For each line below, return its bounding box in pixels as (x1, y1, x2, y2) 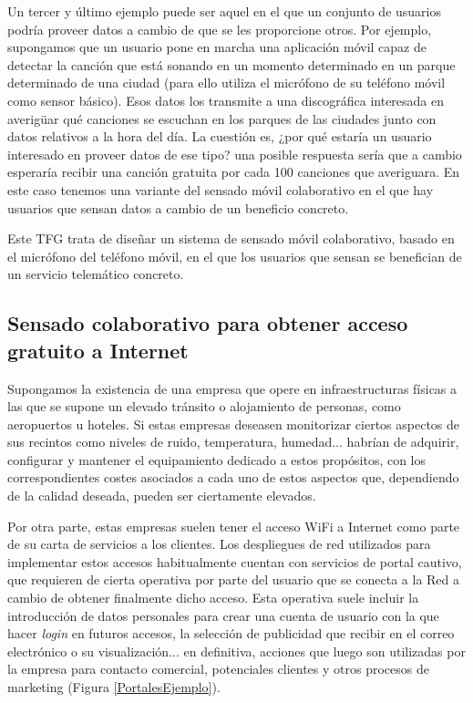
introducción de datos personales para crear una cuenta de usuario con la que (7, 605, 439, 625)
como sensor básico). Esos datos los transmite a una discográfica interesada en (7, 90, 445, 109)
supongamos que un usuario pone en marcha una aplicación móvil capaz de (7, 37, 427, 57)
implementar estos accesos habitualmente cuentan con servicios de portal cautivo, (7, 552, 462, 571)
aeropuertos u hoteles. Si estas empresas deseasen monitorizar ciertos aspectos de (7, 414, 460, 433)
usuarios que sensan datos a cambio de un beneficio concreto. (7, 198, 349, 217)
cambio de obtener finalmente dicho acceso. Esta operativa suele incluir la (7, 588, 419, 607)
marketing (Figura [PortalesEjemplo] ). (7, 677, 221, 696)
